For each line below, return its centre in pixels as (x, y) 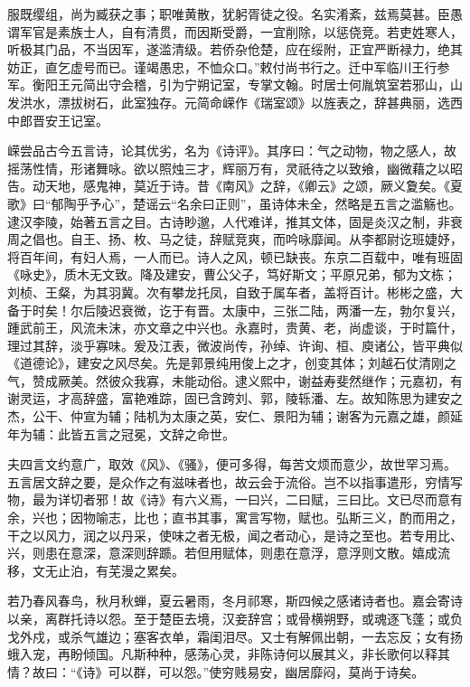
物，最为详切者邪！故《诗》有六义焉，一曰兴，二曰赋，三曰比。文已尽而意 (229, 499)
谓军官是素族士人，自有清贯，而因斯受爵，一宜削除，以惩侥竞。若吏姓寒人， (235, 31)
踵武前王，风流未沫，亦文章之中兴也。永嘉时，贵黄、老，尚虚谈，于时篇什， (235, 328)
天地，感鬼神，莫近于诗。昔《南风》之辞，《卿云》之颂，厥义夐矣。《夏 (254, 186)
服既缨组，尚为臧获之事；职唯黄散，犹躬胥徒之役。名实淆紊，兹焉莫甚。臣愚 (235, 14)
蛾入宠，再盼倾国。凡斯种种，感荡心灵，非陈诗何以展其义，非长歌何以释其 (229, 654)
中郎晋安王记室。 (58, 120)
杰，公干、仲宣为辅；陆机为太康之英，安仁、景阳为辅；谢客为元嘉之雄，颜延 (235, 416)
